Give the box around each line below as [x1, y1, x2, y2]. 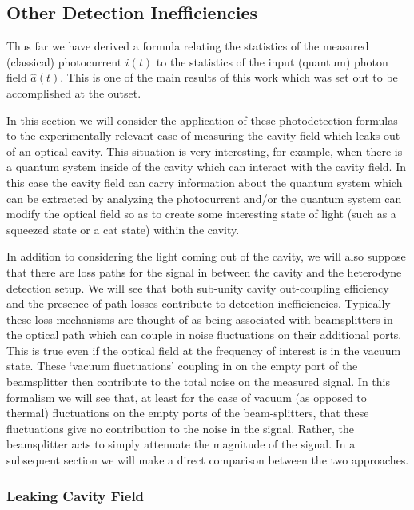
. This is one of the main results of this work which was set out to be [60, 69, 398, 86]
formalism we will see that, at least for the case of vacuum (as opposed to [6, 388, 367, 405]
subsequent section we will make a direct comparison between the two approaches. [6, 452, 409, 468]
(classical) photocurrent [6, 53, 122, 70]
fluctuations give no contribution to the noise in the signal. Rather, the [6, 420, 354, 436]
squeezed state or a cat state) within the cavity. [6, 221, 240, 237]
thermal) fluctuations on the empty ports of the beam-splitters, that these [6, 404, 369, 421]
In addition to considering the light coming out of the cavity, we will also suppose [6, 248, 406, 265]
